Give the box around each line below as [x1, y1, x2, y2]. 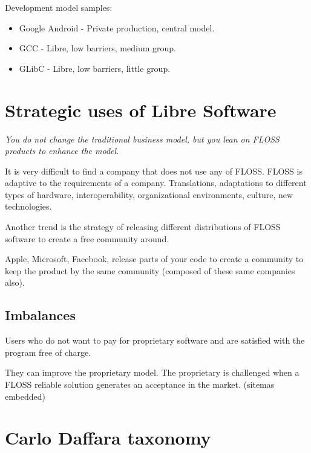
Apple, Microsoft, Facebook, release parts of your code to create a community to [5, 252, 304, 265]
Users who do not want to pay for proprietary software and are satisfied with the [5, 334, 305, 347]
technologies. [5, 200, 52, 213]
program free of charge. [5, 345, 91, 358]
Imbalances [5, 306, 76, 324]
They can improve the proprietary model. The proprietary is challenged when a [5, 366, 300, 379]
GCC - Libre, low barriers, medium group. [19, 42, 176, 54]
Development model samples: [5, 1, 113, 13]
